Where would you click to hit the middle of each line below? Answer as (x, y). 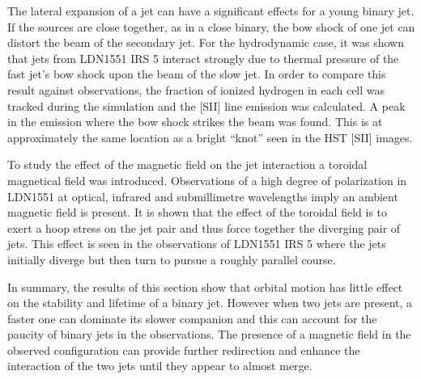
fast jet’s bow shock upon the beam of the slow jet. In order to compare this (197, 74)
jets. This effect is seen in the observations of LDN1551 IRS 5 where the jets (197, 244)
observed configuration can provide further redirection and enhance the (184, 350)
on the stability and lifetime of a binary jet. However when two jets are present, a (210, 303)
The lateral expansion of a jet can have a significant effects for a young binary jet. (211, 11)
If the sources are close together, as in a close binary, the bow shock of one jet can (211, 26)
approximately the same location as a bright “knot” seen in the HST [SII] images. (210, 137)
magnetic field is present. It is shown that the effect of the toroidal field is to (198, 212)
